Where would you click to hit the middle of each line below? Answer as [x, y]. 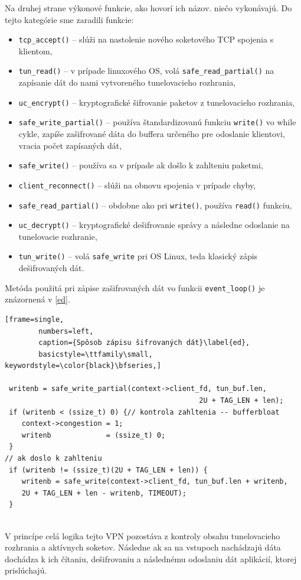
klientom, [35, 50]
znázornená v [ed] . [37, 299]
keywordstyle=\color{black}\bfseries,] [83, 366]
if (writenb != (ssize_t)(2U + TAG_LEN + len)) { [108, 470]
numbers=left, [66, 331]
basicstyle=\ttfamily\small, [96, 354]
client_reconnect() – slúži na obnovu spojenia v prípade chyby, [137, 185]
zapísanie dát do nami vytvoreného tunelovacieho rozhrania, [127, 82]
